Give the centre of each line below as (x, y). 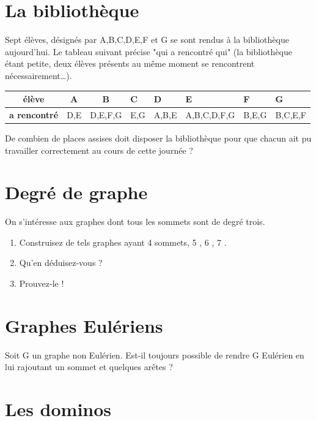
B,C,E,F (291, 114)
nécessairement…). (39, 75)
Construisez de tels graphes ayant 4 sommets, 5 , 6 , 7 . (123, 242)
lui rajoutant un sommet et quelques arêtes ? (89, 367)
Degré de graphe (76, 192)
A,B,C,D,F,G (210, 114)
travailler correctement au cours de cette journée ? (99, 150)
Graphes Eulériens (84, 325)
